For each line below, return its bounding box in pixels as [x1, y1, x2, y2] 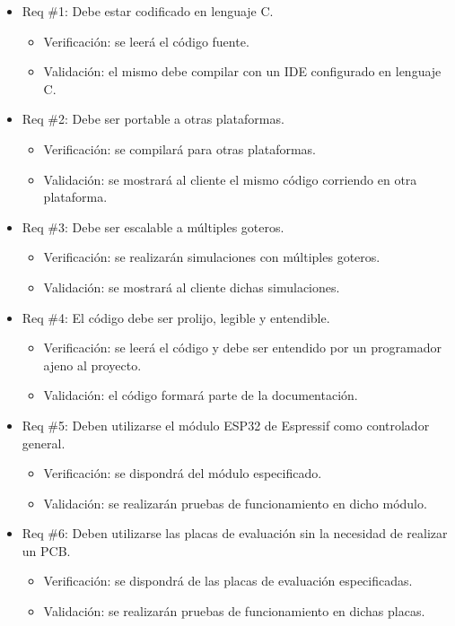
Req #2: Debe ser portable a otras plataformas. [22, 109, 284, 128]
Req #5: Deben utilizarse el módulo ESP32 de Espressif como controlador [22, 415, 430, 434]
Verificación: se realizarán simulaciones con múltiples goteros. [43, 248, 381, 266]
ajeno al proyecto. [43, 355, 142, 374]
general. [22, 433, 66, 452]
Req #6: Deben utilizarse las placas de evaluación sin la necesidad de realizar [22, 524, 448, 543]
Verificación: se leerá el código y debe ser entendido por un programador [43, 338, 442, 357]
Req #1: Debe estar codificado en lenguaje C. [22, 2, 274, 20]
